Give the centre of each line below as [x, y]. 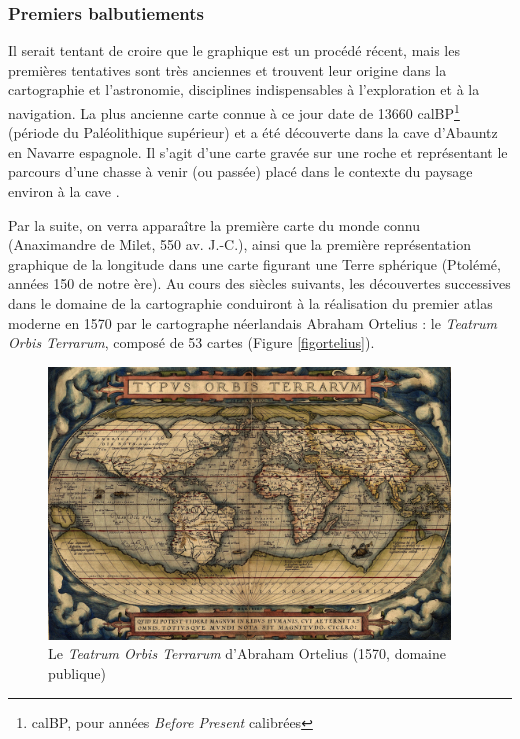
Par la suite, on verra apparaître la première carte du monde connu [214, 224]
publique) [77, 672]
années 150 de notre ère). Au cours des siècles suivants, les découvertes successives [259, 283]
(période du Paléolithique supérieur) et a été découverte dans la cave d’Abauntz [253, 132]
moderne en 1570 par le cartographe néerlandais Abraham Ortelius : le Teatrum [252, 322]
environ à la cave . [64, 191]
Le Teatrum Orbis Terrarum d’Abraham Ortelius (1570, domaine [247, 653]
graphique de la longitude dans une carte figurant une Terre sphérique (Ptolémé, [254, 263]
